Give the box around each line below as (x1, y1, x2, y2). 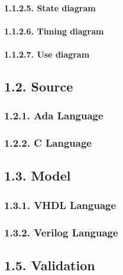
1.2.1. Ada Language (4, 108, 103, 123)
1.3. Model (4, 166, 71, 185)
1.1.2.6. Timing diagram (4, 24, 104, 37)
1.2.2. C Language (4, 135, 92, 150)
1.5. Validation (4, 255, 95, 274)
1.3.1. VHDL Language (4, 197, 116, 212)
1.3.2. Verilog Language (4, 225, 118, 239)
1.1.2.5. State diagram (4, 1, 96, 14)
